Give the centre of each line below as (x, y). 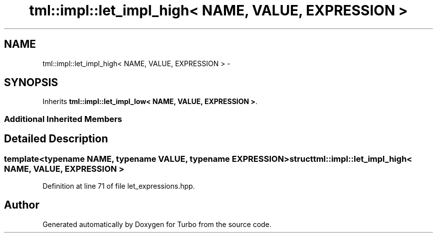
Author (22, 205)
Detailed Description (56, 139)
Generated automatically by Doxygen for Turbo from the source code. (157, 224)
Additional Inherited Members (63, 119)
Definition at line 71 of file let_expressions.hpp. (119, 186)
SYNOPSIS (31, 83)
